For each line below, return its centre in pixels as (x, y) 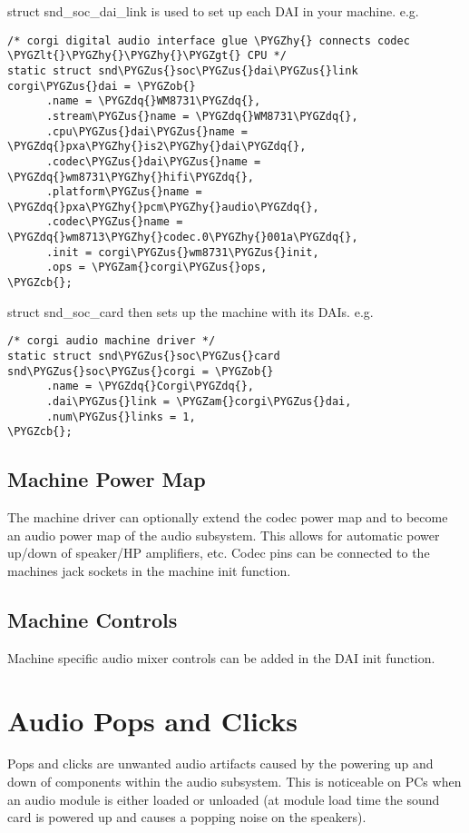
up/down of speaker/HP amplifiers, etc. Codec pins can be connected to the (219, 553)
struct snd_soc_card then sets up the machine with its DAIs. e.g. (191, 311)
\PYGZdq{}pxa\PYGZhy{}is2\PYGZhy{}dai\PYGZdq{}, (157, 147)
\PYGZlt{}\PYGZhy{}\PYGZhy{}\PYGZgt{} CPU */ (147, 56)
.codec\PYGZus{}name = (114, 222)
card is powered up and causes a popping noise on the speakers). (187, 817)
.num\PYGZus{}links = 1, (121, 416)
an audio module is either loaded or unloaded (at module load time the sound (224, 799)
